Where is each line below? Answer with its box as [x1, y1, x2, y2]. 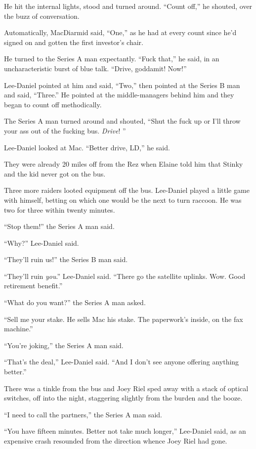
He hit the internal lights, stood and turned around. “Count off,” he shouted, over [4, 1, 253, 11]
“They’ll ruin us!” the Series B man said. [4, 254, 128, 265]
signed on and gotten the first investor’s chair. [4, 37, 143, 47]
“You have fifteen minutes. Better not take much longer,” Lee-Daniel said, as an [4, 426, 246, 436]
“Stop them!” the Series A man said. [4, 221, 115, 231]
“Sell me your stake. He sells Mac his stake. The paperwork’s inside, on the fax [4, 314, 243, 324]
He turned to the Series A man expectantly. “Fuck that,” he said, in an [4, 53, 219, 64]
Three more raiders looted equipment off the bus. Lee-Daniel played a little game [4, 185, 250, 195]
